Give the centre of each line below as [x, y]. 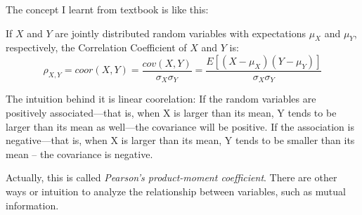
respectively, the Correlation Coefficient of [96, 47]
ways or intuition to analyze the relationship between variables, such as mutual [176, 191]
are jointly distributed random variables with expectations [180, 33]
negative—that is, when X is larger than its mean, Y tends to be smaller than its [180, 140]
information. [32, 205]
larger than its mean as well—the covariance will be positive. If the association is [180, 126]
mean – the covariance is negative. [79, 154]
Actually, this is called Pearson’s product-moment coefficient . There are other [172, 177]
